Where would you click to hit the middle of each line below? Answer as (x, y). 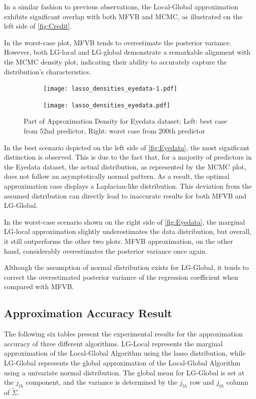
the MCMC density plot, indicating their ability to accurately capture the (115, 61)
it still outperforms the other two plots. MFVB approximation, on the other (119, 241)
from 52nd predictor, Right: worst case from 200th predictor (114, 131)
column (237, 382)
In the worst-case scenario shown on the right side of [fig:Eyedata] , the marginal (125, 221)
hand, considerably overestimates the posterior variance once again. (106, 250)
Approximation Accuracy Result (88, 313)
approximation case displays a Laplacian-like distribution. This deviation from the (128, 186)
